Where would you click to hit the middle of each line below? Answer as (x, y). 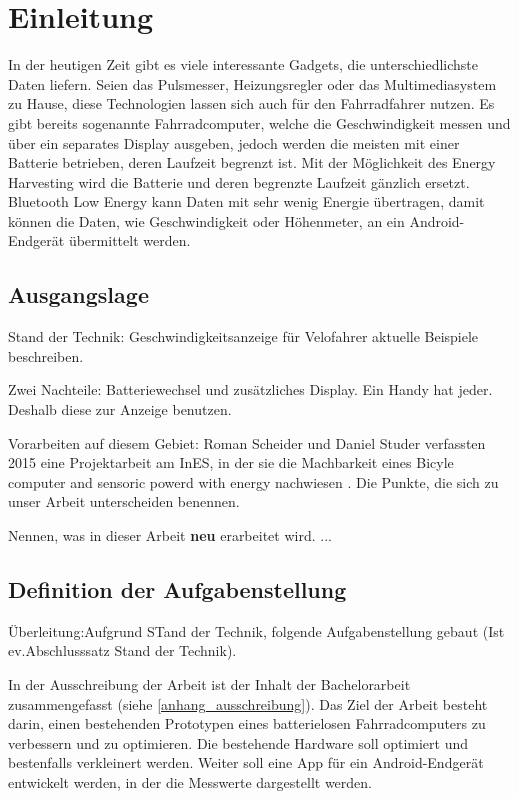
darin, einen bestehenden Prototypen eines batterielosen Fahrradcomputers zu (247, 723)
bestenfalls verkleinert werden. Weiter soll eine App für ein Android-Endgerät (246, 762)
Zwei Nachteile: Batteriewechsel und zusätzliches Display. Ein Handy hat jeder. (250, 389)
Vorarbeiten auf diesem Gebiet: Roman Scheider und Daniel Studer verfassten (247, 442)
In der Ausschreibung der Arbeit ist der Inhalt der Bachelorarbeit (209, 684)
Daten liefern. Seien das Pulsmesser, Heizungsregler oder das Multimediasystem (252, 83)
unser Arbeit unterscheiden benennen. (124, 501)
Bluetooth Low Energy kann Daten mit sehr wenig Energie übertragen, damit (246, 201)
